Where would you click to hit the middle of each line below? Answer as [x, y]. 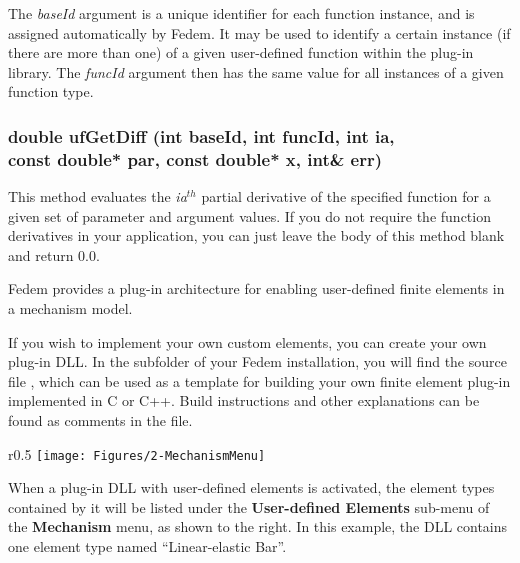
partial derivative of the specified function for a [346, 196]
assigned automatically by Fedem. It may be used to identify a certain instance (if [259, 32]
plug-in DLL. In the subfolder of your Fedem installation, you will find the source [257, 361]
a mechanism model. [70, 308]
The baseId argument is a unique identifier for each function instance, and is [241, 13]
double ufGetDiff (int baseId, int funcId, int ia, [201, 135]
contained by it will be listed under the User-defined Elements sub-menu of [249, 506]
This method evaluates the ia [97, 196]
